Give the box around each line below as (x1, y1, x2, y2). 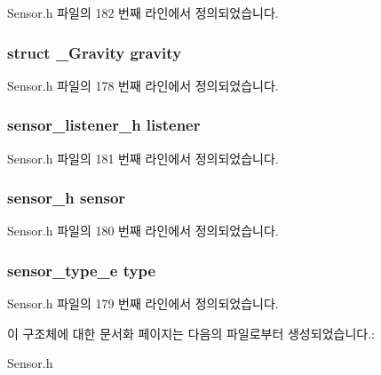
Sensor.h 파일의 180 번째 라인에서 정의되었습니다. (7, 221, 279, 240)
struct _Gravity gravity (7, 41, 182, 63)
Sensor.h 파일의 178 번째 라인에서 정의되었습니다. (7, 76, 279, 94)
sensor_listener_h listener (7, 114, 201, 136)
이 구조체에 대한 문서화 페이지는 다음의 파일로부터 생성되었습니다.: (7, 323, 375, 342)
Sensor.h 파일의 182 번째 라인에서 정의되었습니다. (7, 4, 279, 21)
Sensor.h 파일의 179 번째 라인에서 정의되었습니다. (7, 294, 279, 313)
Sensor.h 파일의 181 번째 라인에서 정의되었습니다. (7, 148, 279, 167)
